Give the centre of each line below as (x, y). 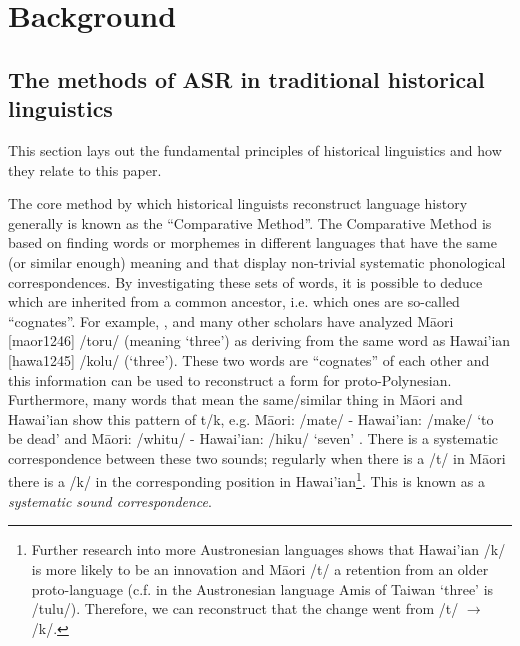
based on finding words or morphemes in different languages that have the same (252, 242)
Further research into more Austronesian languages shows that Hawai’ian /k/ (268, 549)
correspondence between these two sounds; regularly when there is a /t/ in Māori (257, 457)
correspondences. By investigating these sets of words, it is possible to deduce (245, 281)
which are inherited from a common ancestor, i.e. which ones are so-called (234, 301)
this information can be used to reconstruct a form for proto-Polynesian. (230, 379)
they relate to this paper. (85, 169)
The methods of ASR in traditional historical (246, 78)
